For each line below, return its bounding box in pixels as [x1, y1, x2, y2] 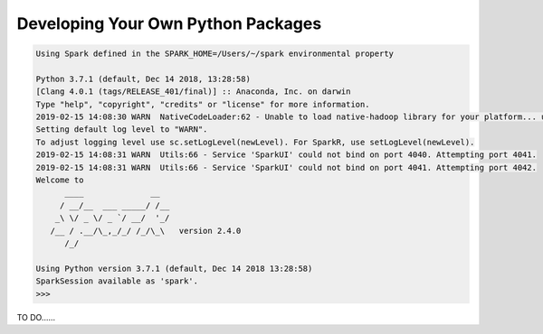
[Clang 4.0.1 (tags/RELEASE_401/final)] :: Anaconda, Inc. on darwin [35, 87, 351, 97]
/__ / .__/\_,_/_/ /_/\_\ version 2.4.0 [50, 226, 242, 236]
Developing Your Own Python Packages [16, 14, 322, 33]
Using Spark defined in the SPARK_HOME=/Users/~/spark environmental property [35, 49, 394, 59]
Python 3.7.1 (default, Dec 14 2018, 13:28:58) [35, 73, 251, 84]
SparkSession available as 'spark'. [35, 276, 199, 286]
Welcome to [35, 175, 84, 185]
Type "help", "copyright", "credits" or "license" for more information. [35, 99, 370, 109]
